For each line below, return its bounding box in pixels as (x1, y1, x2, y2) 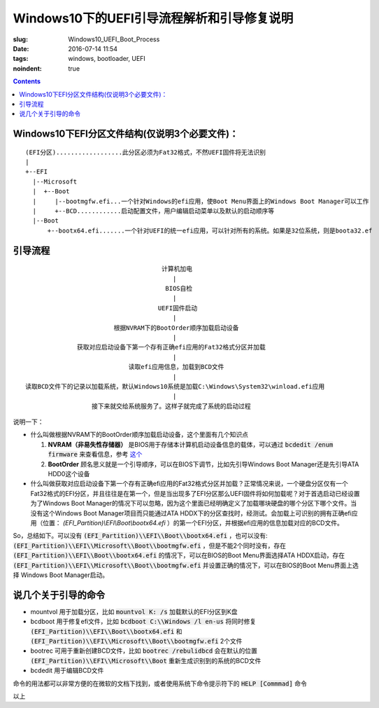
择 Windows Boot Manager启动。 (13, 571, 109, 579)
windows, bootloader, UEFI (68, 55, 146, 63)
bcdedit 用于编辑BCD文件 (30, 666, 104, 675)
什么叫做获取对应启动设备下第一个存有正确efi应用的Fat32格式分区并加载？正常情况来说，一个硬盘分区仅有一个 (30, 480, 349, 488)
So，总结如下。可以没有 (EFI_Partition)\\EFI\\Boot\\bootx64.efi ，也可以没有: (13, 532, 269, 540)
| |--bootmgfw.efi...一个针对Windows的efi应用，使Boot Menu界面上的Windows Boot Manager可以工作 (32, 197, 369, 205)
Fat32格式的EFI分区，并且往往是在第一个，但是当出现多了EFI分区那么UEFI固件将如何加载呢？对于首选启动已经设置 (30, 489, 360, 497)
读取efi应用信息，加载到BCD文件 (128, 363, 224, 371)
